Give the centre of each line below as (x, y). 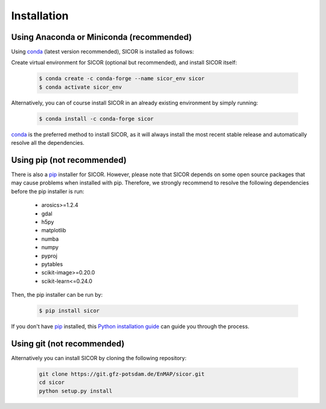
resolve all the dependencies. (48, 143)
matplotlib (54, 230)
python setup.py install (76, 391)
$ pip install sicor (69, 311)
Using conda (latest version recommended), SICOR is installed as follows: (103, 52)
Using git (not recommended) (68, 344)
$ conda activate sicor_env (80, 87)
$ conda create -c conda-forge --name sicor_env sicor (122, 79)
